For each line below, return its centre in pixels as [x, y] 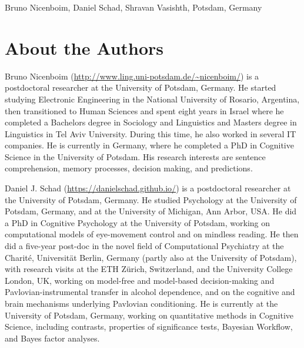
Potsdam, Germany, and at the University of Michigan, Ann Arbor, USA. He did [151, 211]
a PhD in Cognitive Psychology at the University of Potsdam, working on [138, 222]
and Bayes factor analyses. [52, 338]
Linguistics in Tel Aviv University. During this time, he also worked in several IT [151, 133]
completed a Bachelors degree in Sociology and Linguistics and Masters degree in [151, 122]
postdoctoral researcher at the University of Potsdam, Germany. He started [141, 87]
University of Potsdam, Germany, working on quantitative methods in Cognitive [149, 315]
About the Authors [84, 47]
